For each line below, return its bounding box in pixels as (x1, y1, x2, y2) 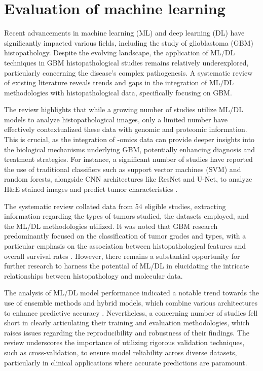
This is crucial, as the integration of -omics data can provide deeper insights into (4, 134, 255, 145)
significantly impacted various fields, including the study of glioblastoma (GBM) (4, 37, 253, 48)
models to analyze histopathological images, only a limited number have (4, 114, 228, 124)
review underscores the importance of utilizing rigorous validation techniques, (4, 337, 245, 348)
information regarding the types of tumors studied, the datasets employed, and (4, 211, 249, 221)
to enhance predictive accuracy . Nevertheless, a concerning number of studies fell (4, 307, 258, 318)
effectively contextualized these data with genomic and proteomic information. (4, 124, 247, 134)
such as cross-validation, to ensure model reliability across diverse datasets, (4, 347, 237, 357)
